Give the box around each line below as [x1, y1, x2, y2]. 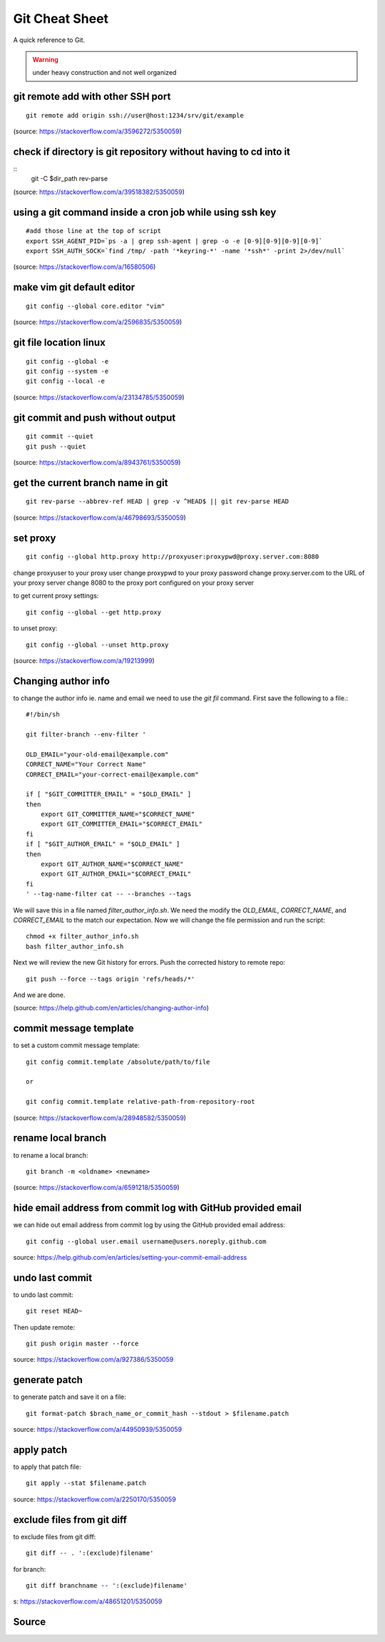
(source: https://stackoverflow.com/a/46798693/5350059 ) [13, 513, 187, 522]
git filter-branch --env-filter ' [26, 730, 146, 738]
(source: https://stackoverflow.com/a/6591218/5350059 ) [13, 1184, 180, 1192]
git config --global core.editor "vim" [26, 302, 165, 310]
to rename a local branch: [13, 1151, 88, 1159]
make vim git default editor [13, 282, 135, 294]
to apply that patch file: [13, 1462, 81, 1472]
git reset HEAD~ [26, 1307, 83, 1315]
